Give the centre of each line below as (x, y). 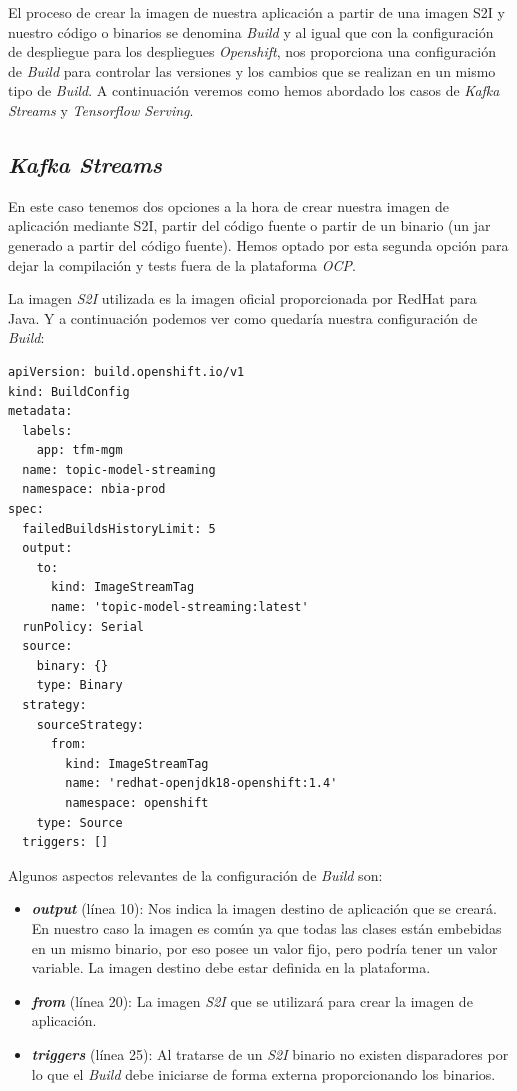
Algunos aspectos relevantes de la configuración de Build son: (195, 874)
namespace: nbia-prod (94, 489)
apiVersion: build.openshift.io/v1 (126, 371)
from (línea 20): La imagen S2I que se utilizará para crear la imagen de (252, 1000)
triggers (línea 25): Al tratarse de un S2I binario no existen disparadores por (270, 1053)
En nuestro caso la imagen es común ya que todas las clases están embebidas (266, 927)
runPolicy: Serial (83, 626)
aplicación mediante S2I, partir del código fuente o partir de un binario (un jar (249, 225)
